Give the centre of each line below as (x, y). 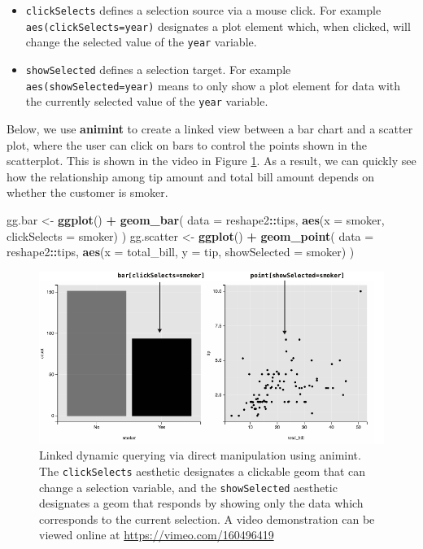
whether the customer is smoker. (87, 192)
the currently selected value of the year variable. (147, 101)
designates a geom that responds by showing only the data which (201, 503)
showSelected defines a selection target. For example (158, 69)
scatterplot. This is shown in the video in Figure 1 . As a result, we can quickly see (211, 161)
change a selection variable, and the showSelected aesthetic (188, 487)
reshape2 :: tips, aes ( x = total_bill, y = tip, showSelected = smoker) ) (181, 252)
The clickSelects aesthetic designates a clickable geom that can (203, 471)
